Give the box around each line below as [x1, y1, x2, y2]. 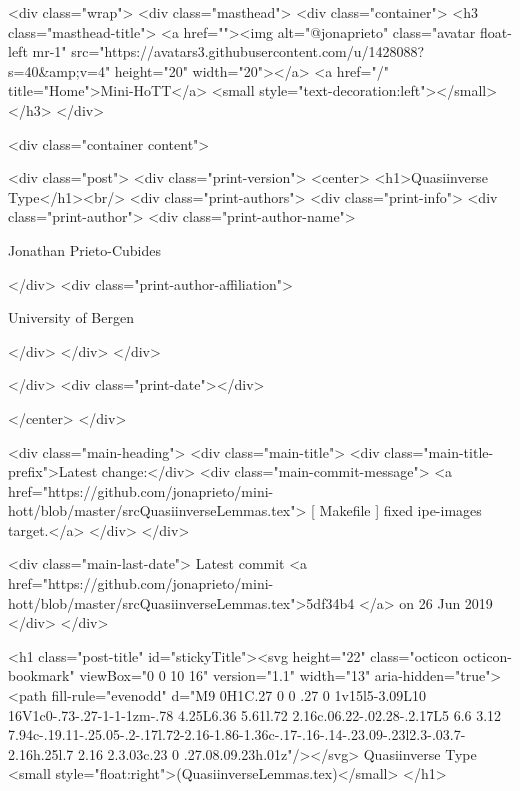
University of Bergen [8, 307, 134, 328]
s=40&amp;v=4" [8, 60, 111, 81]
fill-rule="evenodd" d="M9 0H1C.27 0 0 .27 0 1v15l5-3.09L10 [51, 685, 427, 706]
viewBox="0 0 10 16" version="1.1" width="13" [79, 665, 371, 686]
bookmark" [8, 665, 75, 686]
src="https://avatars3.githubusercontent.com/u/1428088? [71, 41, 425, 62]
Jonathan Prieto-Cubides [8, 239, 161, 260]
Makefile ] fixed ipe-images [319, 500, 482, 521]
